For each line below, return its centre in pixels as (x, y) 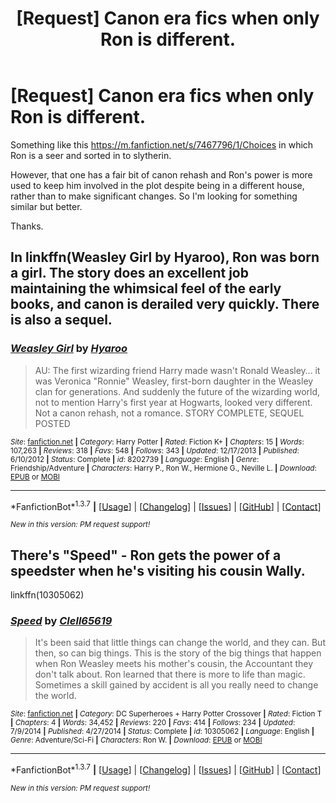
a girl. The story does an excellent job (129, 273)
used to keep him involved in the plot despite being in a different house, (157, 185)
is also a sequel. (61, 320)
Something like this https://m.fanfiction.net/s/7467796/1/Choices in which (162, 144)
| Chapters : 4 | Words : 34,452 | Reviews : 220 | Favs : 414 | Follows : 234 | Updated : (153, 723)
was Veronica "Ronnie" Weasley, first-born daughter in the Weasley (174, 381)
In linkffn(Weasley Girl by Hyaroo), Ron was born (165, 257)
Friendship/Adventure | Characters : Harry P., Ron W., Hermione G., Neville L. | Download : (163, 468)
